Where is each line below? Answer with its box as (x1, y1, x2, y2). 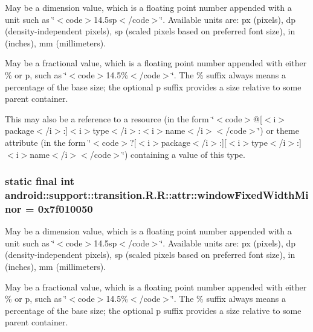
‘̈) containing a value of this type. (122, 148, 245, 160)
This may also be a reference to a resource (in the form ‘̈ (5, 112, 215, 125)
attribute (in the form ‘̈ (5, 136, 91, 148)
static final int (5, 174, 75, 189)
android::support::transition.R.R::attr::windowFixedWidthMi (5, 187, 309, 202)
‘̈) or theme (257, 124, 299, 137)
